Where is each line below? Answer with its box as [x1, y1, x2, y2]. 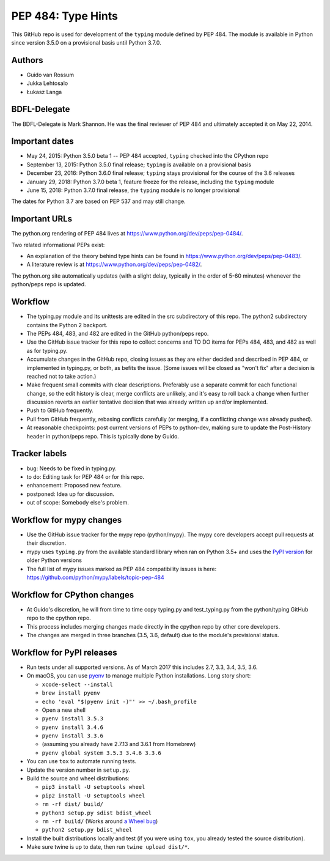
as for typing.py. [26, 347, 68, 354]
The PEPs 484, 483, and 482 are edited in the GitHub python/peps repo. [26, 330, 209, 337]
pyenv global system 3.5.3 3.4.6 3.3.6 [42, 749, 161, 756]
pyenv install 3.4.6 [42, 723, 104, 731]
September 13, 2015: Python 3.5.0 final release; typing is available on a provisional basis [26, 161, 252, 168]
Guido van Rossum [26, 71, 75, 78]
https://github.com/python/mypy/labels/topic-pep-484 [26, 574, 164, 581]
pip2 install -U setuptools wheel [42, 792, 145, 799]
